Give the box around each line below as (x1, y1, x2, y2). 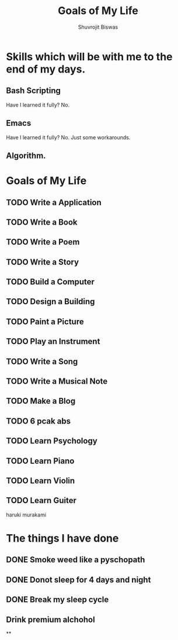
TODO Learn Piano (6, 456, 75, 466)
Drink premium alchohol (6, 614, 95, 624)
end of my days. (6, 63, 86, 75)
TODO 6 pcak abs (6, 416, 71, 426)
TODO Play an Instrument (6, 336, 100, 346)
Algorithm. (6, 150, 46, 160)
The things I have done (6, 532, 119, 545)
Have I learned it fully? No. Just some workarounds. (6, 133, 131, 141)
